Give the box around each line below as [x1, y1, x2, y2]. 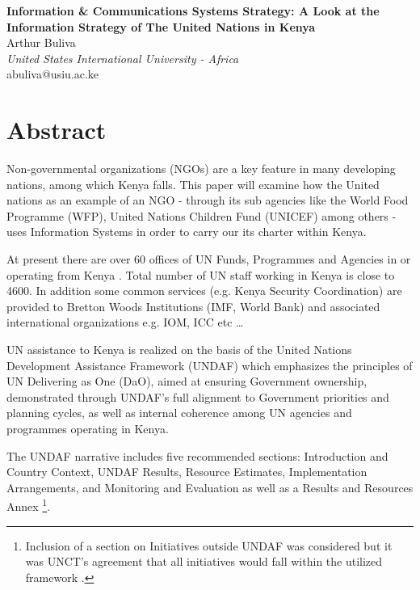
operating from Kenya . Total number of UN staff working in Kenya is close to [6, 266, 395, 283]
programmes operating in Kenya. [6, 420, 169, 436]
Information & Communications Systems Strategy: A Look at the [6, 2, 380, 19]
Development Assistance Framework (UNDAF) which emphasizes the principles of [6, 356, 413, 373]
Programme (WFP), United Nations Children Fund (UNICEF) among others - [6, 207, 397, 224]
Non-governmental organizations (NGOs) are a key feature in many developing [6, 160, 396, 177]
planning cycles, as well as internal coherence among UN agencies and [6, 404, 352, 421]
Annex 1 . [6, 495, 51, 515]
